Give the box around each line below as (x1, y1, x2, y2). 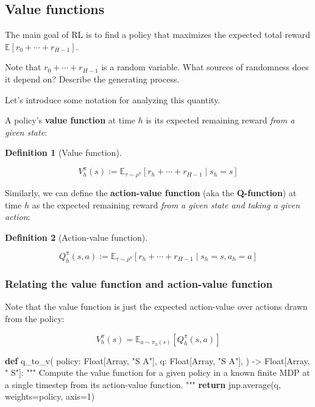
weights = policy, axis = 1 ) (5, 390, 95, 403)
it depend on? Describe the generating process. (5, 72, 180, 85)
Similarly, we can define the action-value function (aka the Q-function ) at (5, 186, 297, 199)
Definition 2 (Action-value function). (5, 230, 148, 243)
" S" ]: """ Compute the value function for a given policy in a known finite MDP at (5, 366, 310, 379)
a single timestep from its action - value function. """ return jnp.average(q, (5, 378, 281, 391)
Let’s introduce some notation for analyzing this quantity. (5, 93, 221, 106)
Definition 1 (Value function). (5, 146, 122, 159)
